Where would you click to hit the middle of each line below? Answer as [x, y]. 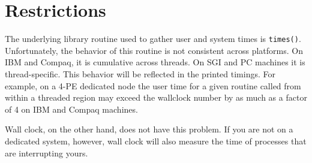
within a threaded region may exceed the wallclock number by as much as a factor [156, 97]
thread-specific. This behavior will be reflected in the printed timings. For [140, 73]
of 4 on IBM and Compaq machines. [71, 109]
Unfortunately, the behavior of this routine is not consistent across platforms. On [154, 50]
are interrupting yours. [46, 153]
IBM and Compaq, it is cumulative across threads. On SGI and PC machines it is [155, 62]
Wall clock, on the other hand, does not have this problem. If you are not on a [149, 129]
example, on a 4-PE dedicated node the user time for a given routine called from [153, 85]
